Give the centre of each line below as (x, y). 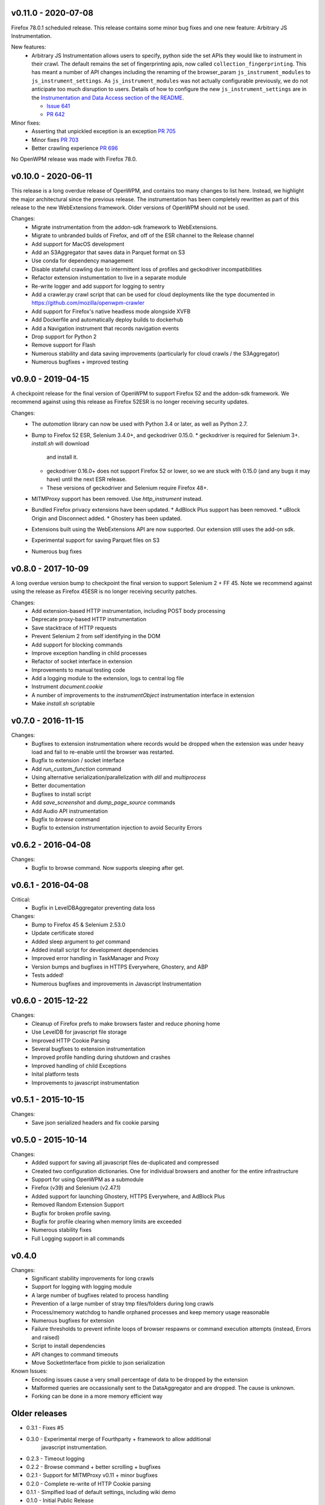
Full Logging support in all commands (78, 1238)
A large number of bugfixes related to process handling (100, 1295)
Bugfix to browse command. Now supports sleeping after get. (108, 867)
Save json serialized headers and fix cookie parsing (95, 1122)
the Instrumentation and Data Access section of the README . (108, 98)
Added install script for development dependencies (95, 950)
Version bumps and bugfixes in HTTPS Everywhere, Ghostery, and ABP (120, 967)
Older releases (39, 1414)
